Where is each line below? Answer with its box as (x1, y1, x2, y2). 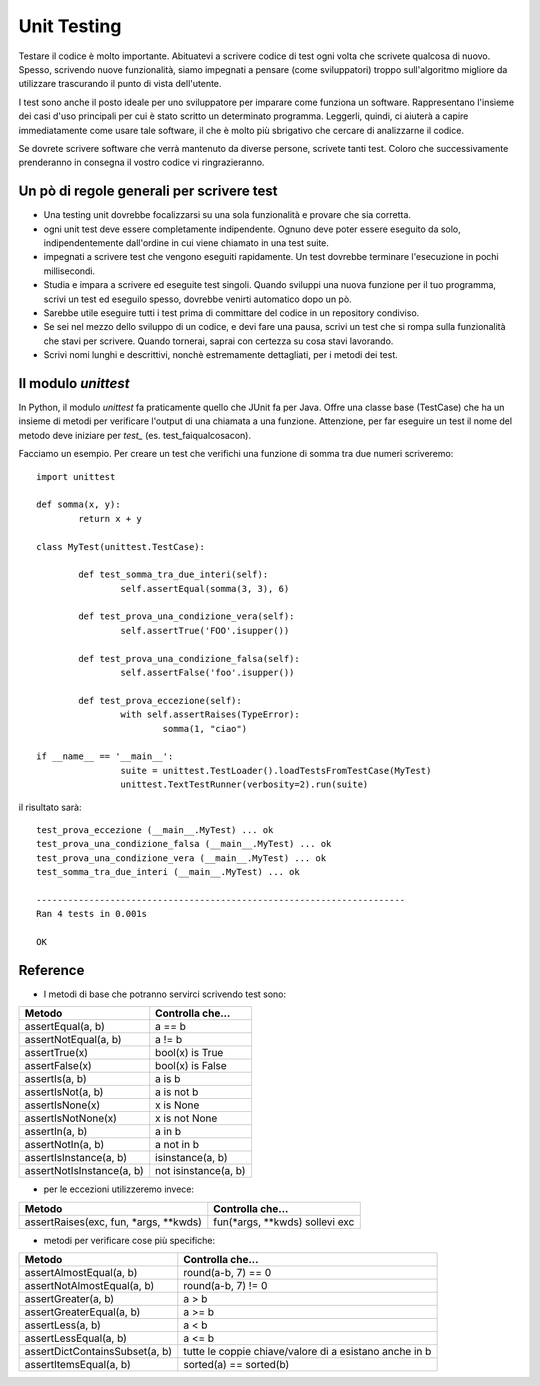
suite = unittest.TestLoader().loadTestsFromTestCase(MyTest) (120, 765, 432, 776)
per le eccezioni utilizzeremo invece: (43, 1183, 195, 1195)
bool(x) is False (155, 1059, 227, 1073)
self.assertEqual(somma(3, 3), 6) (120, 583, 290, 594)
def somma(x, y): (36, 499, 121, 510)
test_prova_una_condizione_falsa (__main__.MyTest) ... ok (36, 838, 332, 850)
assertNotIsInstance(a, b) (24, 1164, 144, 1178)
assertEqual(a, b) (24, 1020, 105, 1034)
